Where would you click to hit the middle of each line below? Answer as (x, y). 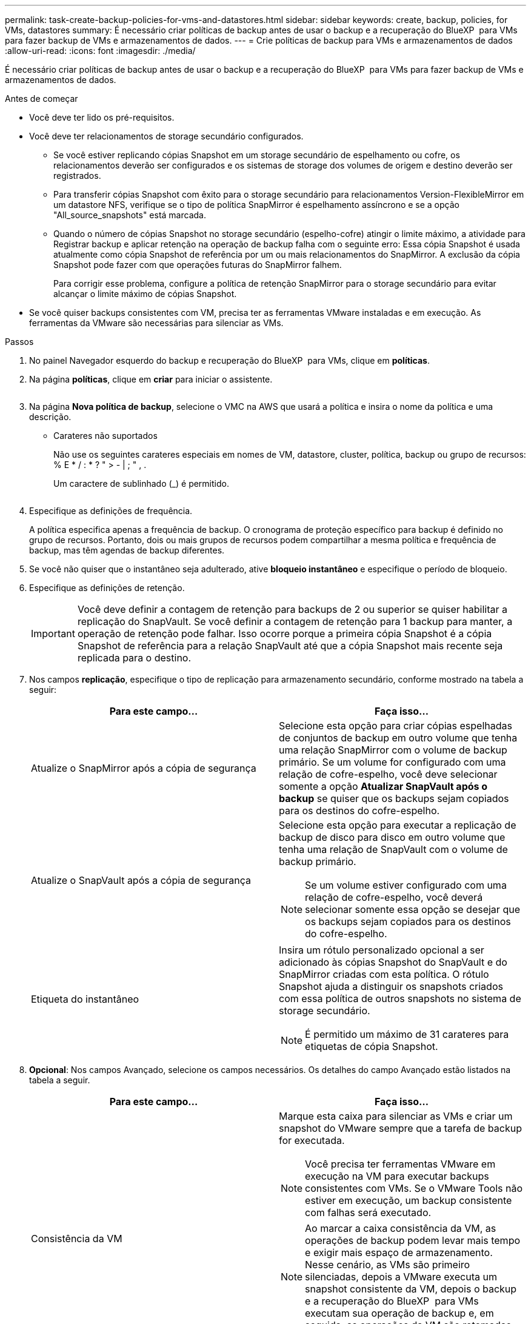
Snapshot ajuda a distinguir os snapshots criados (391, 986)
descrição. (50, 417)
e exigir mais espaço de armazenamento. (399, 1252)
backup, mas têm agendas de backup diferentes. (127, 550)
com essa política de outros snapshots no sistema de (400, 998)
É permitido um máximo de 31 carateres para (407, 1034)
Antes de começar (42, 99)
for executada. (312, 1140)
